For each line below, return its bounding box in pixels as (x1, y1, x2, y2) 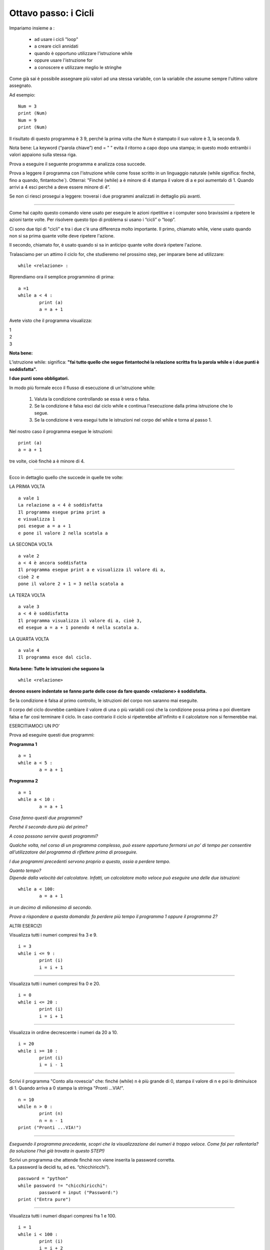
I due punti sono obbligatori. (9, 375, 69, 381)
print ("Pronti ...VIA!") (18, 1125, 82, 1130)
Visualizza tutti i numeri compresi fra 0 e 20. (9, 980, 100, 986)
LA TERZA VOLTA (9, 592, 45, 598)
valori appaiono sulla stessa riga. (9, 151, 77, 157)
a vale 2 (18, 553, 39, 558)
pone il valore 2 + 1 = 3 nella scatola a (18, 581, 124, 587)
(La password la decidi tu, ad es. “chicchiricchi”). (9, 1164, 110, 1170)
